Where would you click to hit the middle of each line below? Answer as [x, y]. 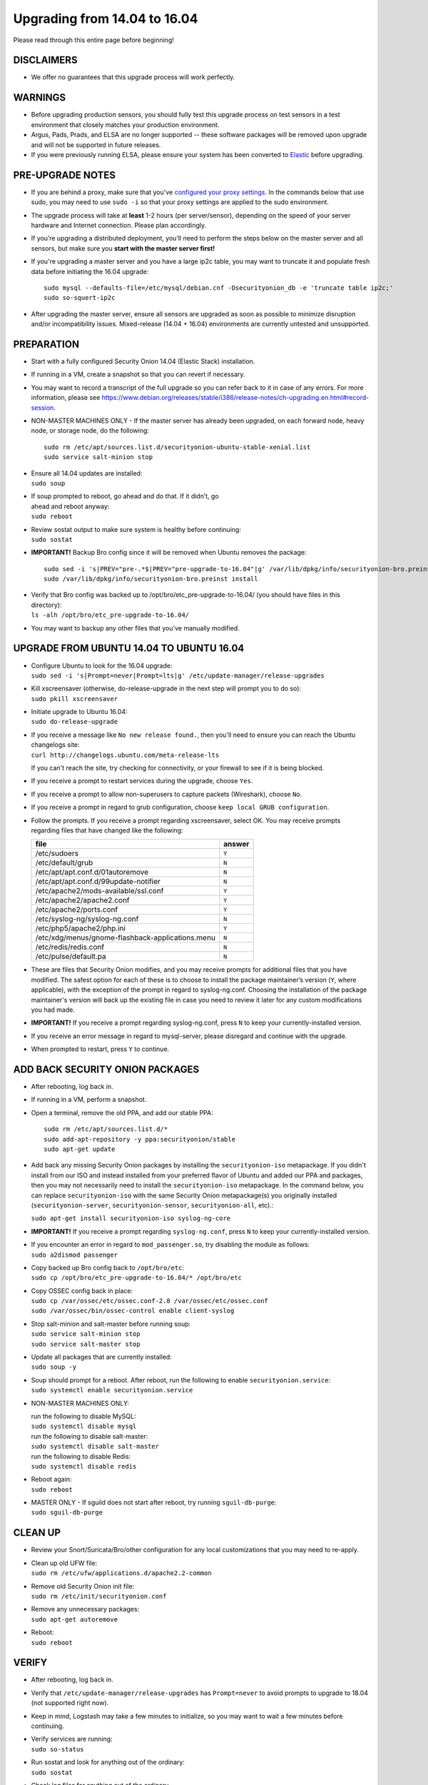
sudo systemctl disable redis [84, 1466]
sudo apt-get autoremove [74, 1619]
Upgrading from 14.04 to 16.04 [106, 19]
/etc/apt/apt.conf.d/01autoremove [92, 873]
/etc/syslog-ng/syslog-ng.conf [87, 919]
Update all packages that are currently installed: [102, 1357]
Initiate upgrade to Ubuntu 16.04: [79, 712]
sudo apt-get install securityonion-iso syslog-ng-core [131, 1218]
